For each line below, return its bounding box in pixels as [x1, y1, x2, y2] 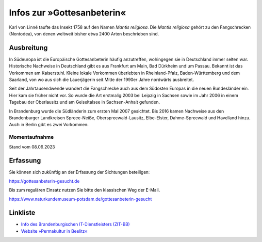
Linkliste [9, 209, 35, 217]
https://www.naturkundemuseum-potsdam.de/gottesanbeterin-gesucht [9, 196, 152, 202]
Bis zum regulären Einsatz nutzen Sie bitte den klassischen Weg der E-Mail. [9, 187, 160, 193]
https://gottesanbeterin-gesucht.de [9, 178, 80, 184]
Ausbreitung [9, 44, 48, 52]
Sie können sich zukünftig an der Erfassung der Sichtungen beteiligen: [9, 169, 150, 175]
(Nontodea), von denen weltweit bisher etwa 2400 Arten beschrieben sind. [9, 31, 159, 36]
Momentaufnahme [9, 134, 54, 141]
